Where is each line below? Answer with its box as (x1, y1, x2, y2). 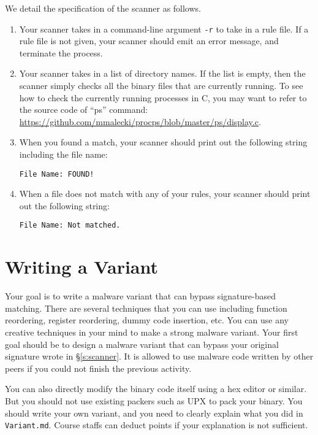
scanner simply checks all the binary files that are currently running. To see (19, 79, 303, 92)
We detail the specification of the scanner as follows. (5, 2, 201, 14)
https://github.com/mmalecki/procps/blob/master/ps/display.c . (19, 115, 261, 128)
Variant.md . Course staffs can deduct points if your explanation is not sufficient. (5, 418, 308, 431)
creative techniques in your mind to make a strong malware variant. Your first (5, 326, 298, 338)
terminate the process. (19, 46, 103, 59)
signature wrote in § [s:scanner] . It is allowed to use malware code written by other (5, 350, 314, 363)
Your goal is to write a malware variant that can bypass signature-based (5, 290, 276, 302)
